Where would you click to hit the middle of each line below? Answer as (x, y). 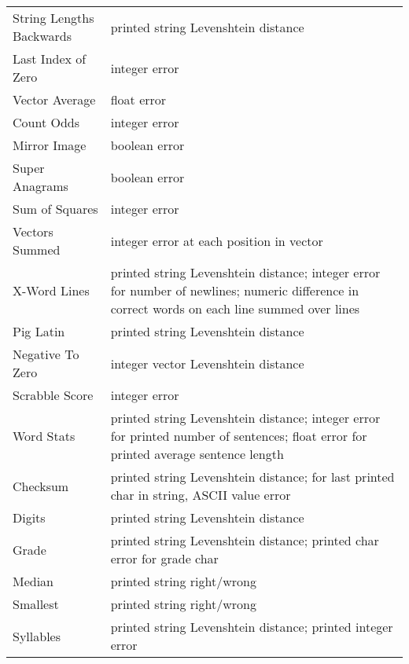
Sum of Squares (55, 209)
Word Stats (44, 436)
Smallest (36, 604)
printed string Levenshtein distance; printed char (245, 540)
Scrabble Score (53, 395)
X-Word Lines (51, 290)
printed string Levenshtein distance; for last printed (252, 477)
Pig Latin (39, 331)
